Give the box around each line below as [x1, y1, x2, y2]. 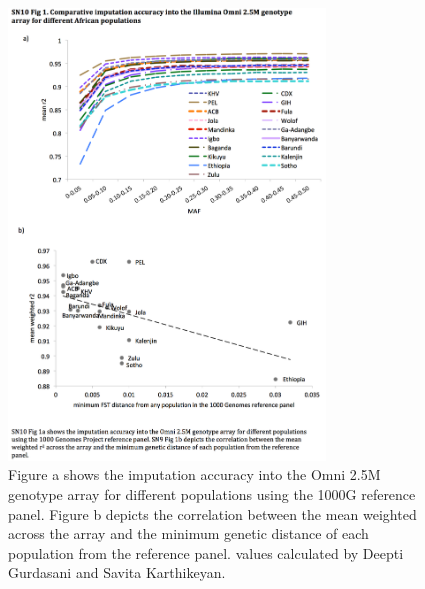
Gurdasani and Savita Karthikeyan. [8, 562, 226, 583]
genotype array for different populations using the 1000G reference [8, 484, 416, 505]
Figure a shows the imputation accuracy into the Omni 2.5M [8, 464, 381, 485]
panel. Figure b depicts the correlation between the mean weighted [8, 503, 417, 524]
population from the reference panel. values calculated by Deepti [8, 542, 404, 563]
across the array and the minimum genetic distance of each [8, 523, 369, 544]
